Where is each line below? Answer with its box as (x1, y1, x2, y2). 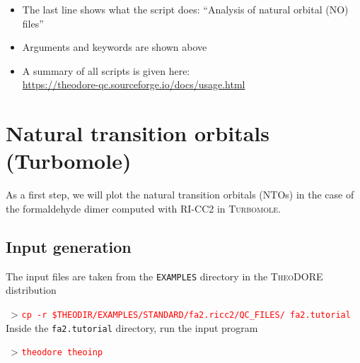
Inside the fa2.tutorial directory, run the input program (6, 320, 258, 335)
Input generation (6, 235, 132, 257)
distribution (6, 282, 57, 297)
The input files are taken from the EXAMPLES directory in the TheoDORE (6, 268, 323, 283)
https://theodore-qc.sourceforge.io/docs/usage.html (22, 77, 245, 92)
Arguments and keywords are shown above (22, 40, 207, 54)
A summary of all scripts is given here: (22, 63, 190, 78)
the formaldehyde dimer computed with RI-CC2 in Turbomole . (6, 201, 281, 215)
